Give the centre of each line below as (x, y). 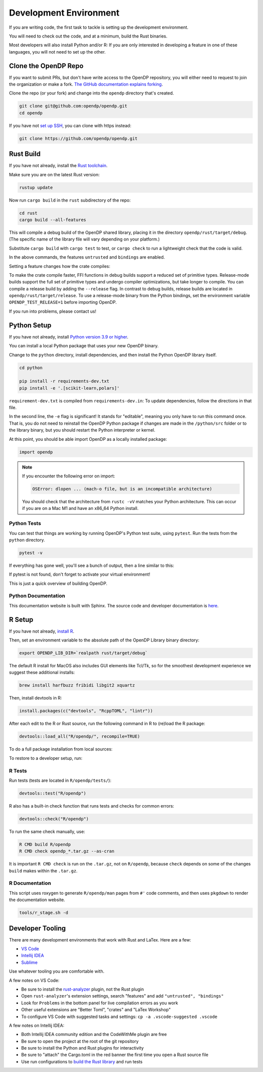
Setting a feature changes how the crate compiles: (60, 266)
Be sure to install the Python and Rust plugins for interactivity (82, 1048)
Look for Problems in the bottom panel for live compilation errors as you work (100, 1003)
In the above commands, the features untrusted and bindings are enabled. (87, 257)
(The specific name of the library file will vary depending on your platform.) (85, 239)
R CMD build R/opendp (45, 844)
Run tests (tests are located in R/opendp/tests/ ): (60, 780)
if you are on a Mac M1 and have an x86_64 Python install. (80, 508)
